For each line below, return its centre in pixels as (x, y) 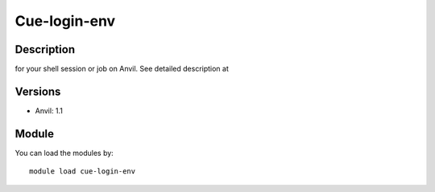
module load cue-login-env (83, 172)
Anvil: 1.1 (49, 110)
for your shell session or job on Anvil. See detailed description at (122, 69)
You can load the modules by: (64, 153)
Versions (38, 91)
